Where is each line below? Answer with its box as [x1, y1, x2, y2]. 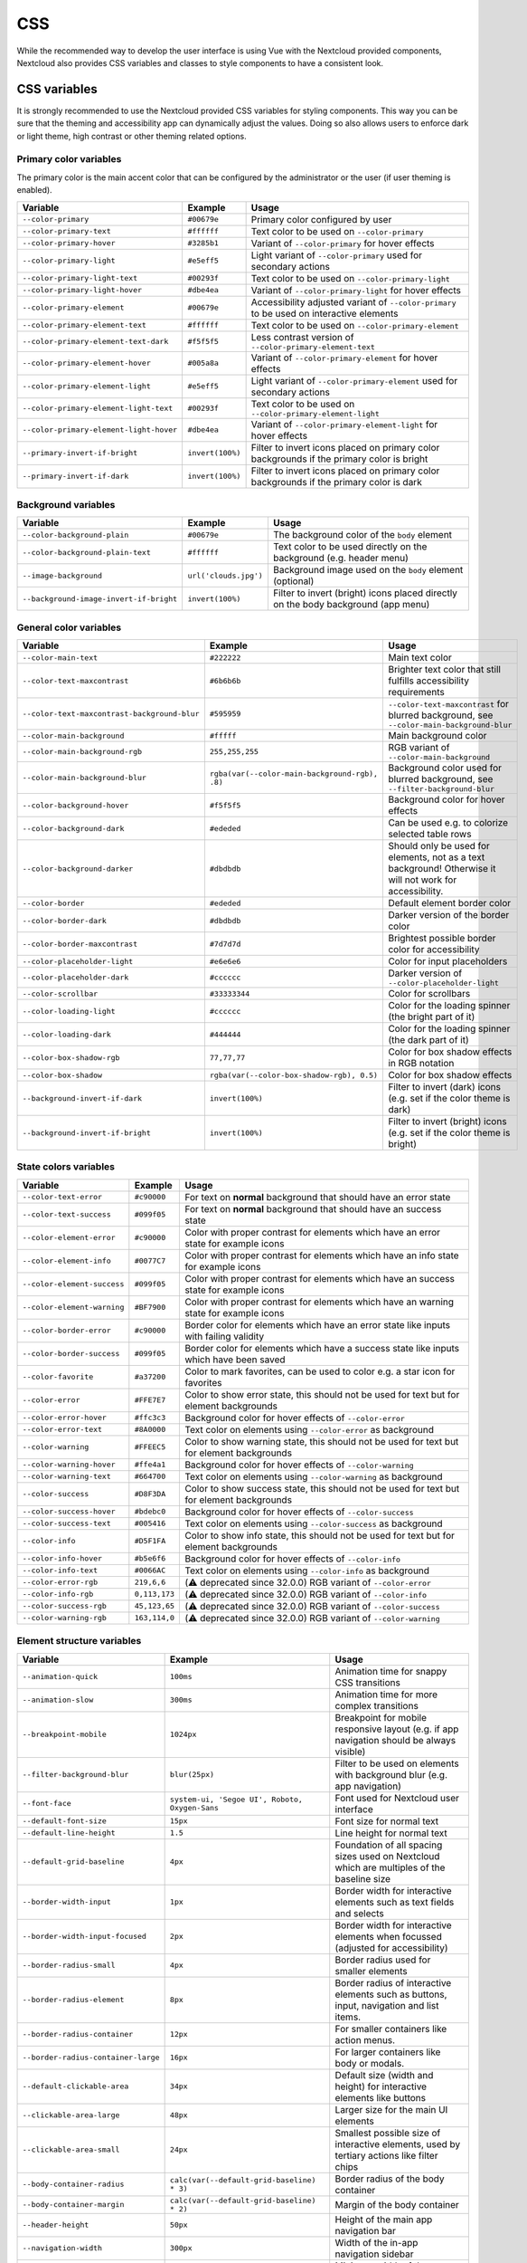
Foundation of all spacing [334, 1838, 443, 1851]
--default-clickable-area [22, 2082, 129, 2091]
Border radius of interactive [334, 1976, 452, 1989]
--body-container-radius [22, 2180, 125, 2190]
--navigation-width [22, 2243, 103, 2253]
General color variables [16, 621, 122, 634]
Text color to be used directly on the [272, 540, 428, 553]
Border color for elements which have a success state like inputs [184, 1342, 460, 1354]
